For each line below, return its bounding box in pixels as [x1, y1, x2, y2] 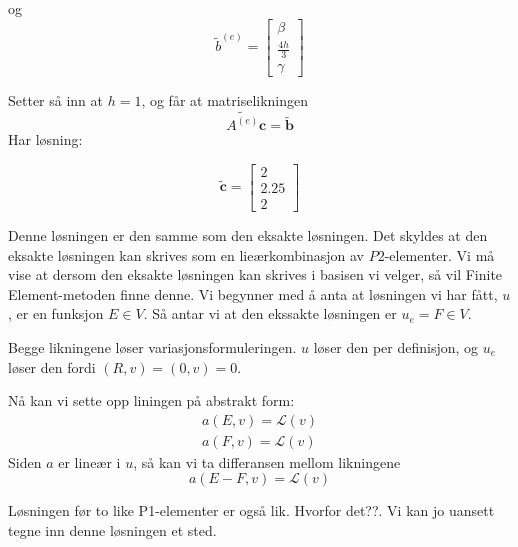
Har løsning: [8, 129, 83, 150]
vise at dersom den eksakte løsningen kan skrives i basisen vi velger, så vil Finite [8, 264, 503, 285]
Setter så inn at [8, 90, 104, 111]
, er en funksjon [8, 303, 104, 324]
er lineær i [58, 451, 121, 472]
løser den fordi [8, 356, 96, 377]
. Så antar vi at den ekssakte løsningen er [143, 303, 397, 324]
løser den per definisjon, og [313, 336, 479, 357]
